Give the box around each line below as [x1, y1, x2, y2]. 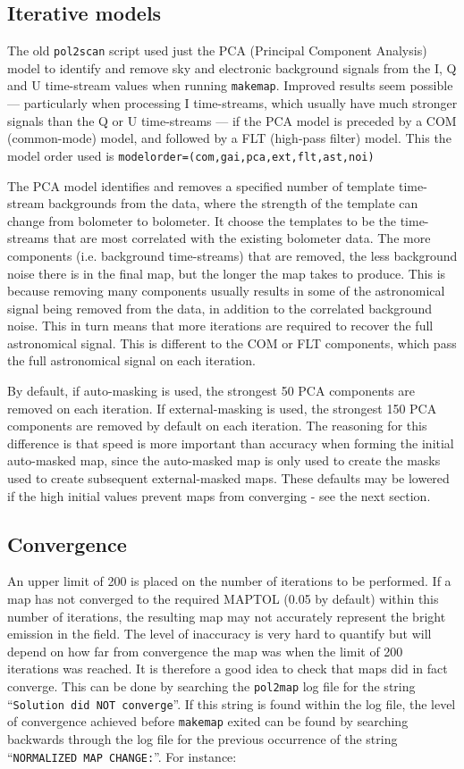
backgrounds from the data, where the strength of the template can [47, 194, 418, 213]
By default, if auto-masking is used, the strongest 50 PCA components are [7, 381, 415, 400]
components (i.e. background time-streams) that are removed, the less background [7, 246, 458, 264]
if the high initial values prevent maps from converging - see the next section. [7, 486, 431, 505]
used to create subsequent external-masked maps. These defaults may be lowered [7, 469, 450, 488]
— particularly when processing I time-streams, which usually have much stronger [7, 94, 458, 113]
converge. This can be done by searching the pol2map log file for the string [7, 677, 416, 695]
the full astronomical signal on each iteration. [7, 351, 256, 370]
